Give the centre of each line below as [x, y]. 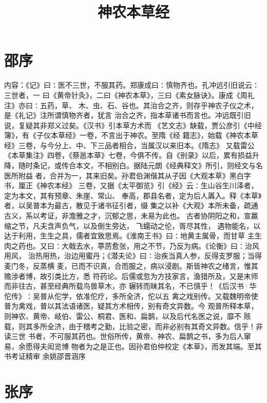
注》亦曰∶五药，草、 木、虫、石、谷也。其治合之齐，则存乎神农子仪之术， [131, 105]
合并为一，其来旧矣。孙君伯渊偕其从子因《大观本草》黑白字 [150, 175]
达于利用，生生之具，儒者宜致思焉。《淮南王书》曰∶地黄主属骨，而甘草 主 [129, 236]
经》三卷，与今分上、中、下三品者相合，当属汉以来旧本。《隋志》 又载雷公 [129, 145]
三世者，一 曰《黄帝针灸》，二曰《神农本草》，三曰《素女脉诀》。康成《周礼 [129, 95]
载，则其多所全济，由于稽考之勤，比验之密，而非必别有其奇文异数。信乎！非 [133, 326]
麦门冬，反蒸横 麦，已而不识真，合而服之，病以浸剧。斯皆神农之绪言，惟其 [131, 266]
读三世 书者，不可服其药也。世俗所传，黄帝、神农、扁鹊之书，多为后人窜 [128, 336]
